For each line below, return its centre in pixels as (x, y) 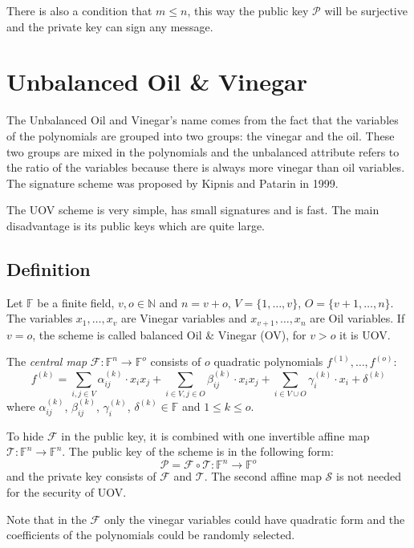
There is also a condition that (79, 10)
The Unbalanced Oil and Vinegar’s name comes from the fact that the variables (203, 120)
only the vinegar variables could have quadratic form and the (254, 519)
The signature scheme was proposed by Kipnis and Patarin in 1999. (172, 183)
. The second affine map (263, 476)
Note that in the (47, 519)
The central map (47, 361)
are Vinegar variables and (184, 318)
